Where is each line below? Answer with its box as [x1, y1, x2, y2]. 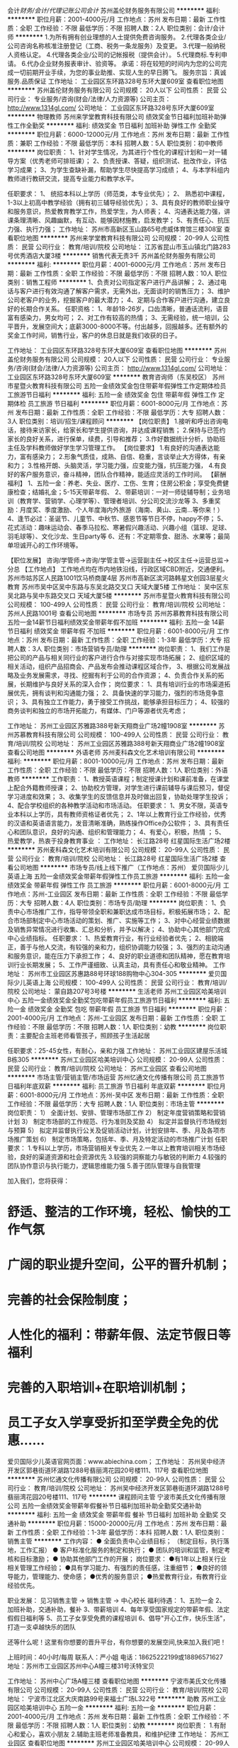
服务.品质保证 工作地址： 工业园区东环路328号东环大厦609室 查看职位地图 [7, 77, 224, 85]
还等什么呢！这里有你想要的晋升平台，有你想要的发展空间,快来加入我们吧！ [7, 1638, 227, 1646]
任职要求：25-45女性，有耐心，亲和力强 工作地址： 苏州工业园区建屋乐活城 [7, 1047, 228, 1055]
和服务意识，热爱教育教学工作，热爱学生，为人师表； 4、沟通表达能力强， [7, 208, 225, 215]
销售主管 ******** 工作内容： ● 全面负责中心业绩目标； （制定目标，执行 [7, 1536, 224, 1545]
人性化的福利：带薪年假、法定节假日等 [7, 1327, 232, 1343]
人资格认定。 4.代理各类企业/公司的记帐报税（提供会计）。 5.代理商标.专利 [7, 50, 222, 59]
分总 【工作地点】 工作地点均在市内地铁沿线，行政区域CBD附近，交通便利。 [7, 565, 229, 573]
